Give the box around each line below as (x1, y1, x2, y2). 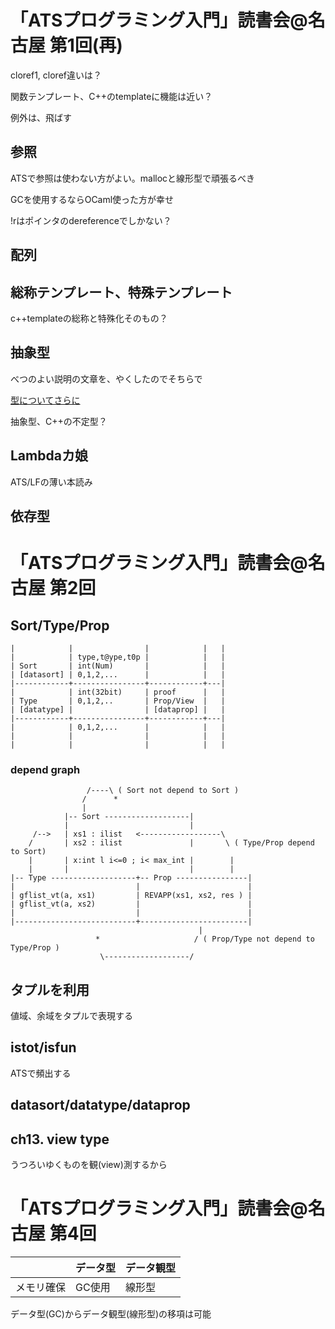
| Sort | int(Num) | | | (10, 661, 226, 671)
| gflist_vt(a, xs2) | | (10, 899, 253, 910)
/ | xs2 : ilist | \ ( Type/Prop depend (28, 838, 315, 848)
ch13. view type (10, 1131, 110, 1148)
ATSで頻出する (10, 1067, 72, 1079)
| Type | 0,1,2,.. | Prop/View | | (10, 696, 226, 706)
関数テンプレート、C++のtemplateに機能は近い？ (10, 90, 213, 102)
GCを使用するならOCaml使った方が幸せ (10, 193, 175, 205)
